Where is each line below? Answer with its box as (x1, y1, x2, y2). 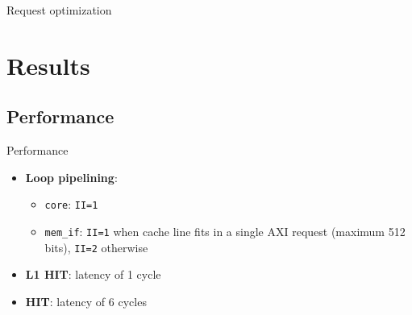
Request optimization (6, 2, 112, 18)
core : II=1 (44, 196, 98, 213)
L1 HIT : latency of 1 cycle (25, 266, 161, 283)
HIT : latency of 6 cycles (25, 292, 147, 309)
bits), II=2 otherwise (44, 238, 148, 255)
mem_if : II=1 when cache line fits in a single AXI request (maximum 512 (44, 223, 406, 240)
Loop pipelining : (25, 168, 118, 185)
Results (6, 48, 90, 81)
